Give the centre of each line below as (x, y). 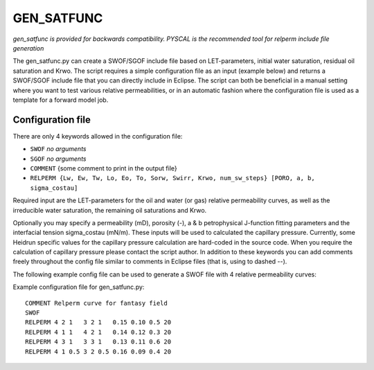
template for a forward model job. (61, 100)
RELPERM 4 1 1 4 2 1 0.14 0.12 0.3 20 (98, 332)
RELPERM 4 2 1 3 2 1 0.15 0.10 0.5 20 (98, 323)
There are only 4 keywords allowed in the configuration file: (98, 136)
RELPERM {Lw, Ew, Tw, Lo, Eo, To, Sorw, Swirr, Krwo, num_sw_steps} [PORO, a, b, (172, 178)
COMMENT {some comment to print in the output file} (104, 168)
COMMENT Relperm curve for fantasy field (96, 303)
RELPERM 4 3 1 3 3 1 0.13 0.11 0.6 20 (98, 342)
